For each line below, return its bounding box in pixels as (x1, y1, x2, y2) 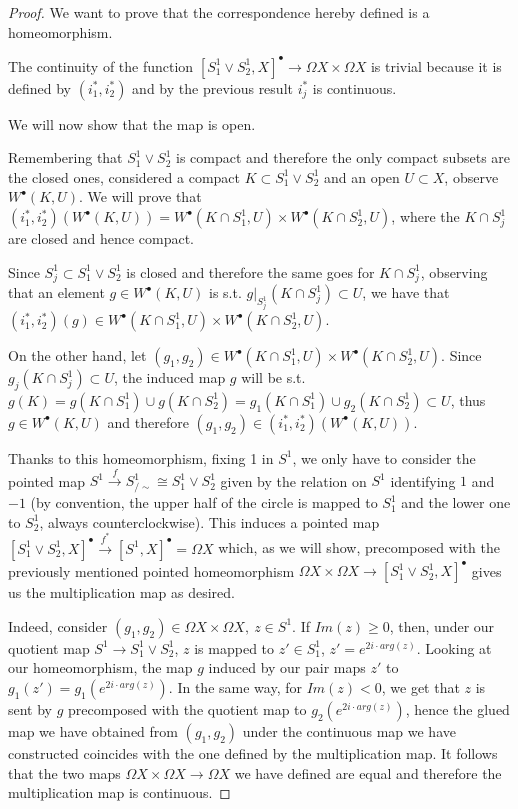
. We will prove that (79, 186, 202, 207)
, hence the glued (405, 698, 510, 719)
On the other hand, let (8, 345, 147, 366)
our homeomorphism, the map (8, 657, 193, 678)
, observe (444, 166, 499, 187)
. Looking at (416, 637, 492, 658)
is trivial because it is (370, 55, 502, 76)
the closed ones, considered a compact (8, 166, 241, 187)
